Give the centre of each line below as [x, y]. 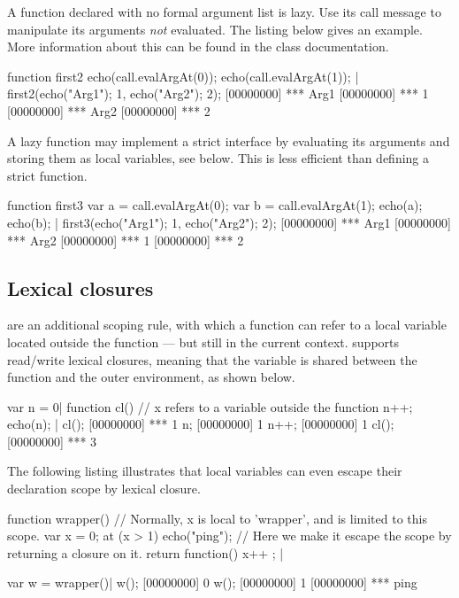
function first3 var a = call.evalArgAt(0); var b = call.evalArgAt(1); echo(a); [215, 205]
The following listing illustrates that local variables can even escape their [205, 471]
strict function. [47, 175]
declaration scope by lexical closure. [104, 489]
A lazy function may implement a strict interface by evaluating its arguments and [229, 140]
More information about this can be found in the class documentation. [198, 47]
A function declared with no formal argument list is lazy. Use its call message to [224, 12]
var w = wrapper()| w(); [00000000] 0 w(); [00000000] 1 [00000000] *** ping [212, 582]
